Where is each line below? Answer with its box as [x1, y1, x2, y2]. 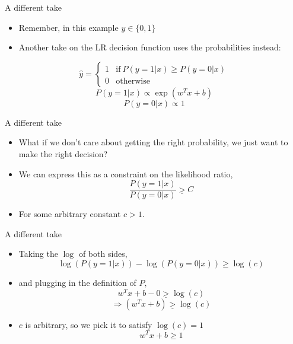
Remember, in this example [18, 21, 119, 33]
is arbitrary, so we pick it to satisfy [25, 318, 152, 330]
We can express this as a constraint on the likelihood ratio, [18, 167, 233, 180]
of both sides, [78, 247, 128, 260]
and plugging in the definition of [18, 276, 136, 288]
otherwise [116, 77, 150, 85]
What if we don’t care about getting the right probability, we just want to [18, 136, 288, 148]
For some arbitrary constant [18, 208, 121, 220]
